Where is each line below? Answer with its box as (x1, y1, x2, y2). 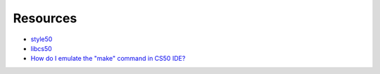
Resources (13, 10, 77, 26)
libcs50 (30, 44, 52, 52)
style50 (30, 35, 53, 43)
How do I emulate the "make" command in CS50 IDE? (30, 54, 186, 63)
